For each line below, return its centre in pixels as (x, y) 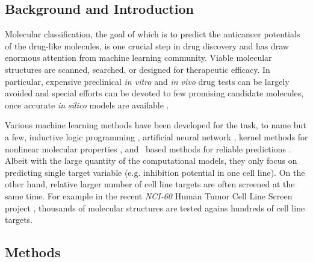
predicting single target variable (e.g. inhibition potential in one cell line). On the (155, 172)
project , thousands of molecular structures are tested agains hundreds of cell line (155, 207)
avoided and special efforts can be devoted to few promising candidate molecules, (154, 93)
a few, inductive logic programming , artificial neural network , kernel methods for (156, 136)
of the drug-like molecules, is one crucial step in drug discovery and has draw (147, 45)
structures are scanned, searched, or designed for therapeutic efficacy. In (138, 69)
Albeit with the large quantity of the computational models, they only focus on (151, 161)
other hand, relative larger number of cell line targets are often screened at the (150, 184)
